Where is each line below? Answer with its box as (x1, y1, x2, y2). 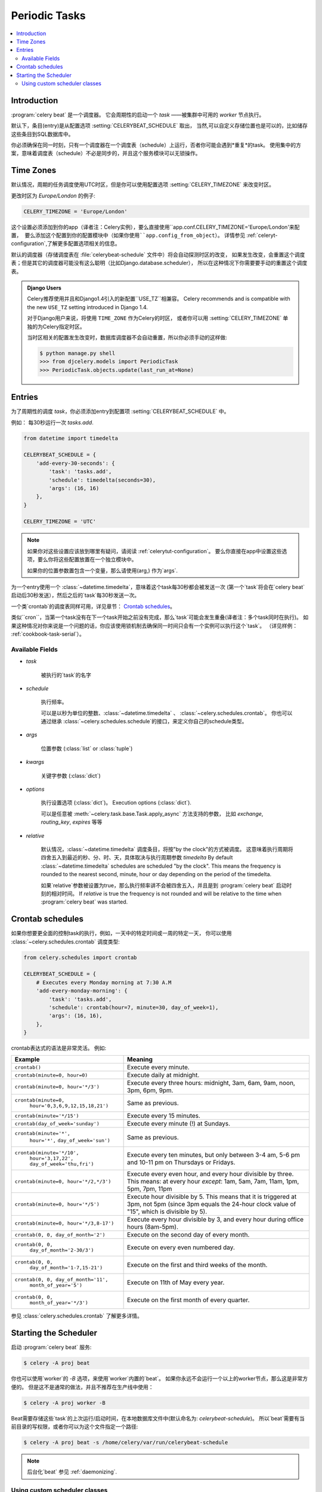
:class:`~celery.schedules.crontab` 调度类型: (11, 938, 120, 945)
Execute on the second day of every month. (126, 1231, 250, 1239)
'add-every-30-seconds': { (36, 460, 116, 467)
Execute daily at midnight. (126, 1071, 200, 1080)
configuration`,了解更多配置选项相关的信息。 (11, 240, 120, 247)
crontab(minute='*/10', (14, 1149, 79, 1156)
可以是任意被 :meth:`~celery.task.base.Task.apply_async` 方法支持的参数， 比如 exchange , (41, 810, 264, 817)
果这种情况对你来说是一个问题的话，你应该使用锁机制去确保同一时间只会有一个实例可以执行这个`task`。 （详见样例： (11, 622, 298, 629)
